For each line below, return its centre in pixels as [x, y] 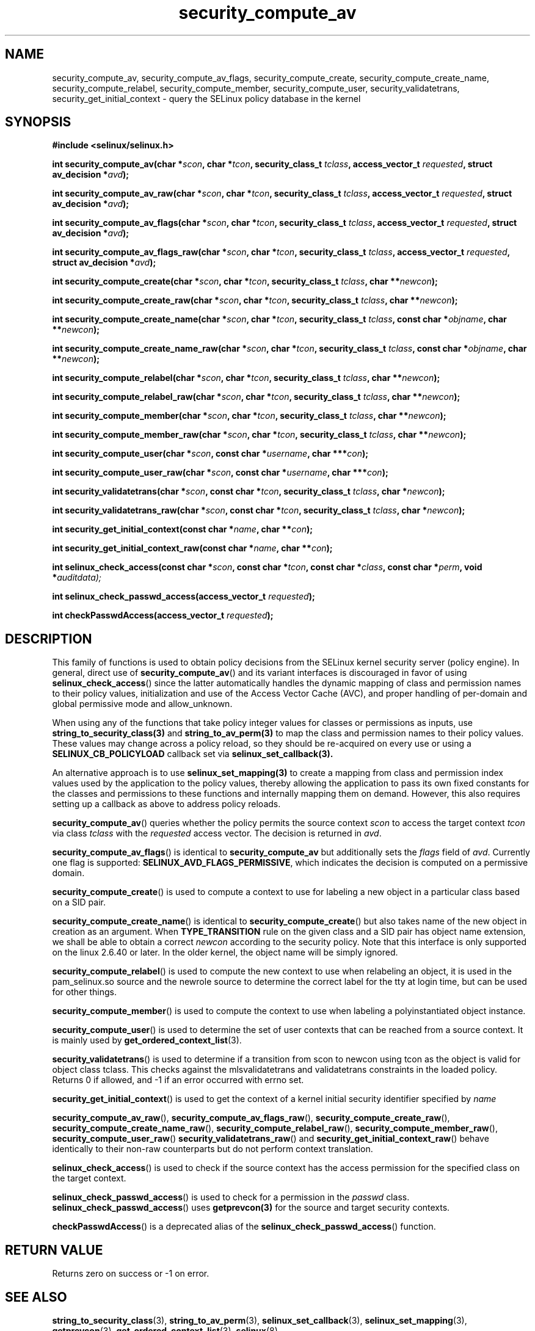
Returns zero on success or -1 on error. [131, 1274]
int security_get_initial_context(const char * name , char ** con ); [182, 529]
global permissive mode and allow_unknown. [142, 704]
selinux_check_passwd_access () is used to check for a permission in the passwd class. [231, 1197]
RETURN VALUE [54, 1250]
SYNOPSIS [38, 122]
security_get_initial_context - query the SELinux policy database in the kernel [206, 98]
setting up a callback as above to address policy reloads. [166, 804]
